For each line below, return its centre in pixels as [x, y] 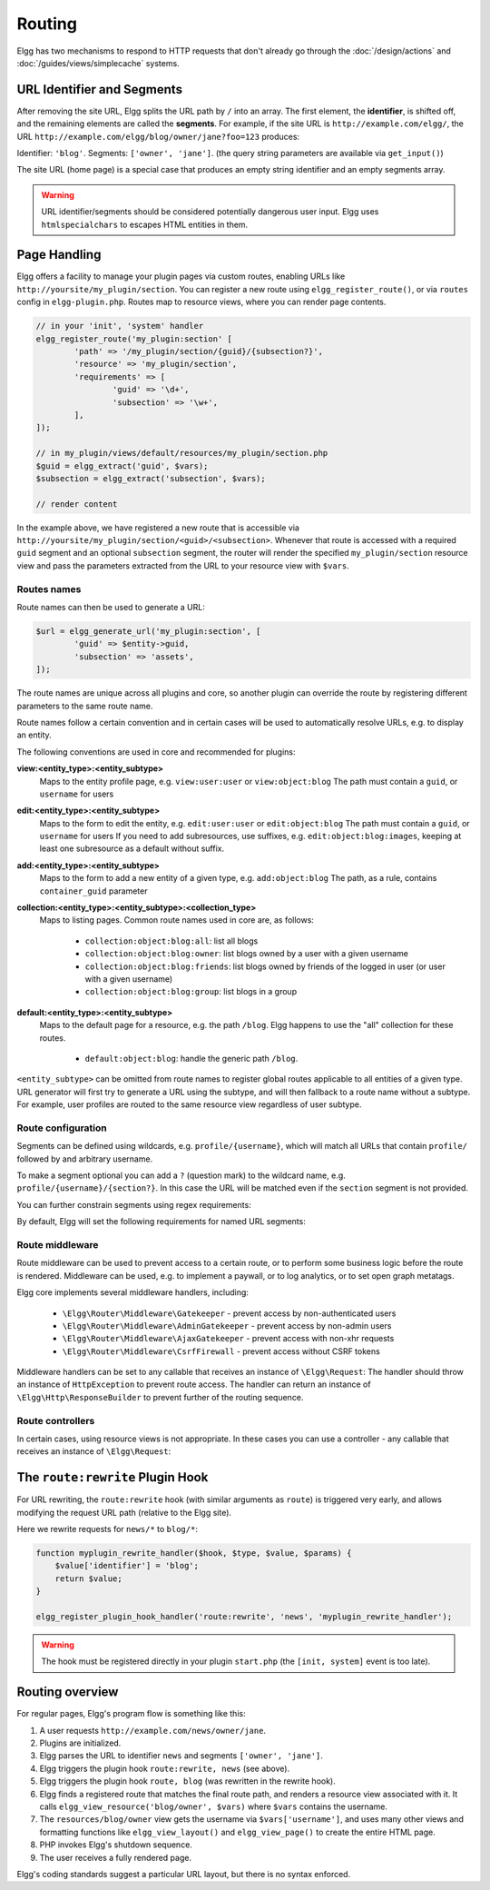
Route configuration [62, 1128]
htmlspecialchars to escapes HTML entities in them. [145, 224]
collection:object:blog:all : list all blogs [171, 941]
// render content [77, 504]
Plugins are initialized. [80, 1743]
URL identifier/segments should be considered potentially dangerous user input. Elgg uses [210, 212]
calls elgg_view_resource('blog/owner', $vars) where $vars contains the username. [213, 1806]
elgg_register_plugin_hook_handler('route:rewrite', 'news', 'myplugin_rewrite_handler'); [244, 1617]
